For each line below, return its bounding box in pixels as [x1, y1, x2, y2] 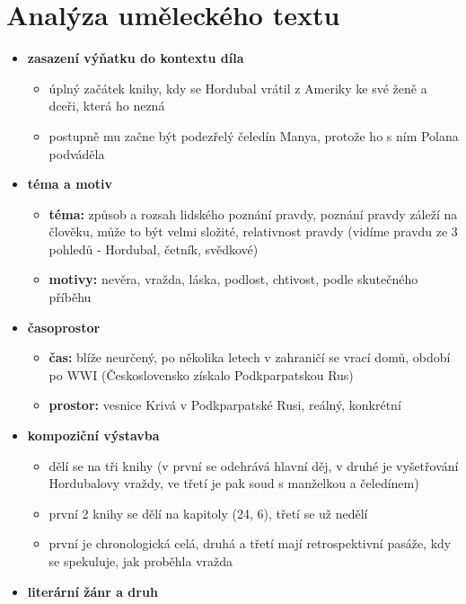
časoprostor [27, 317, 101, 336]
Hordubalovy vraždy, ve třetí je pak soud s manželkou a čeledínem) [48, 474, 419, 493]
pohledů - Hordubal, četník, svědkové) [48, 239, 259, 258]
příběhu [48, 288, 92, 306]
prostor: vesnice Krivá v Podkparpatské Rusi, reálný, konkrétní [48, 395, 401, 414]
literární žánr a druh [27, 582, 158, 600]
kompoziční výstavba [27, 426, 160, 445]
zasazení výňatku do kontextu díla [27, 49, 244, 67]
